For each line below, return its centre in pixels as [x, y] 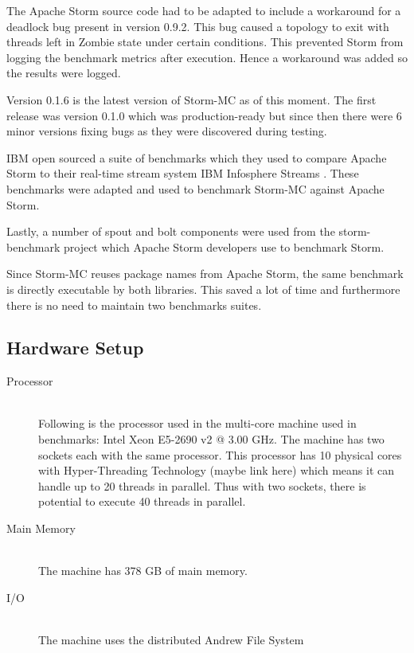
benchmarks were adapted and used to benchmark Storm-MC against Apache [195, 188]
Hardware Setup [75, 348]
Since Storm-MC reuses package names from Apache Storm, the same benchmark [205, 274]
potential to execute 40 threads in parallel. [142, 501]
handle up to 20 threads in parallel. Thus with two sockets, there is [202, 485]
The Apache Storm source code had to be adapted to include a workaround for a [204, 10]
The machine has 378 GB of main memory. [143, 571]
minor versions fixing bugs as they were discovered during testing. [167, 131]
